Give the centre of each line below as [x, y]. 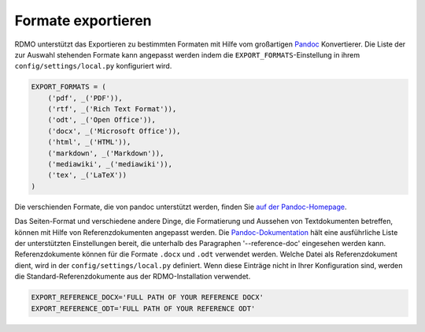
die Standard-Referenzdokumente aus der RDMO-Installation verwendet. [133, 277]
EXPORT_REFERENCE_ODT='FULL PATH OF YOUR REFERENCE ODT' [143, 308]
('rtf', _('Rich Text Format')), [112, 109]
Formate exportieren [83, 21]
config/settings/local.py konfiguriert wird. [93, 66]
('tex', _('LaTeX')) [87, 175]
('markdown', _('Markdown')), [106, 153]
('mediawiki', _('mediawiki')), [110, 164]
